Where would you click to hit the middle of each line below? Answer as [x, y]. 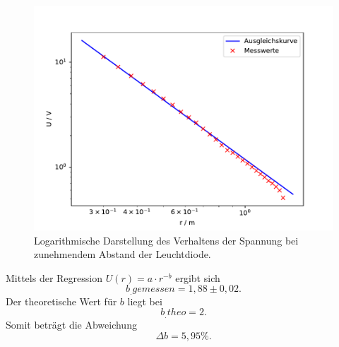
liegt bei [145, 301]
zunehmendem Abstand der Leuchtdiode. [123, 254]
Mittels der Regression [54, 277]
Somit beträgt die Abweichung [71, 324]
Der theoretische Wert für [61, 301]
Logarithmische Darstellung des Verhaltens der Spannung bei [166, 240]
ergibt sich [198, 277]
